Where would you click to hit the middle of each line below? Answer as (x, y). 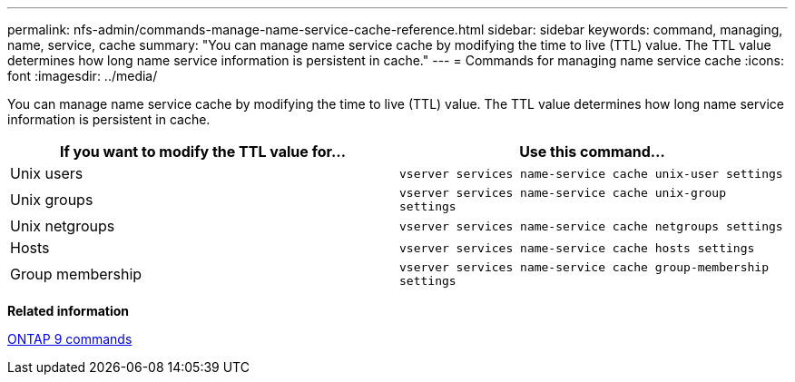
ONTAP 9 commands (70, 339)
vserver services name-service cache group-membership (584, 267)
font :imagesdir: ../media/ (83, 76)
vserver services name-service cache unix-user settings (591, 173)
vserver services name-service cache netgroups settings (591, 226)
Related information (69, 311)
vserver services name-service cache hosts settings (577, 248)
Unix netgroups (63, 226)
